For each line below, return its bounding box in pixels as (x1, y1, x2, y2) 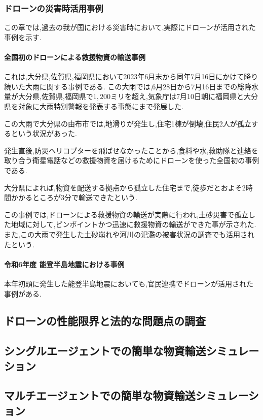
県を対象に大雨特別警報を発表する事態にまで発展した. (4, 101, 183, 111)
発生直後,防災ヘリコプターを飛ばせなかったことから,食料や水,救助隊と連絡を (4, 145, 258, 155)
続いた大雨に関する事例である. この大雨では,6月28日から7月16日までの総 (4, 81, 245, 91)
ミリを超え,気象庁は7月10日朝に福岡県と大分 (110, 91, 258, 102)
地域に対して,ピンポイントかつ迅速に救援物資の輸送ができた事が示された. (11, 219, 256, 230)
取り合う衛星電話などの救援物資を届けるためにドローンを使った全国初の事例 (4, 155, 259, 166)
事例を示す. (4, 31, 42, 42)
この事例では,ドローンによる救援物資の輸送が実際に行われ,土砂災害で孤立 (4, 209, 248, 219)
